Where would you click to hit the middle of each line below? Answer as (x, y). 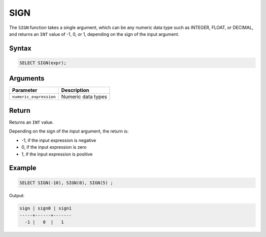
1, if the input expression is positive (57, 154)
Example (23, 168)
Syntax (20, 48)
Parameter (25, 90)
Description (75, 90)
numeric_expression (34, 96)
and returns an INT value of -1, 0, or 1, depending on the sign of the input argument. (94, 34)
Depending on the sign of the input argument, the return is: (69, 131)
